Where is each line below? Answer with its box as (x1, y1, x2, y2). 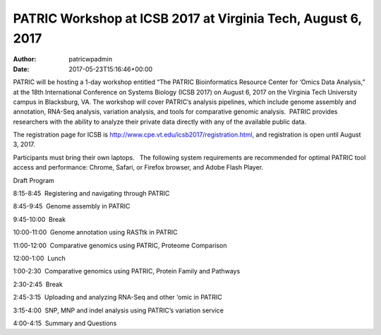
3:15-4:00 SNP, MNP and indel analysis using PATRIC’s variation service (13, 306, 224, 315)
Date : (13, 64, 30, 74)
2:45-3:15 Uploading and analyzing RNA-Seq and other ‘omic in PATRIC (13, 293, 222, 302)
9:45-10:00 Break (13, 215, 66, 223)
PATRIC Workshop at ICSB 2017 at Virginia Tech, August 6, (13, 11, 363, 26)
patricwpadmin (68, 55, 113, 64)
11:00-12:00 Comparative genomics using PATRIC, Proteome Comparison (13, 241, 227, 249)
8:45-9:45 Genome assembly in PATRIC (13, 202, 131, 211)
